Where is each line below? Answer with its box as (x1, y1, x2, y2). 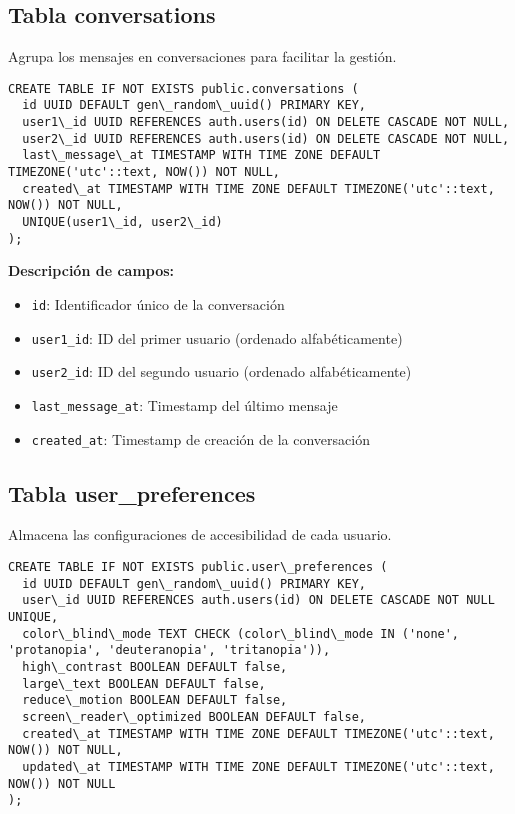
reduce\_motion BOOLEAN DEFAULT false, (22, 693, 288, 708)
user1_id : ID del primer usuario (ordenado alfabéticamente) (31, 327, 403, 348)
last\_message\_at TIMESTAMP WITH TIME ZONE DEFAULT (22, 148, 381, 163)
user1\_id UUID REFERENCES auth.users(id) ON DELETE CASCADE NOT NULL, (22, 115, 510, 130)
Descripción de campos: (8, 260, 175, 281)
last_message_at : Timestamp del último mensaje (31, 394, 338, 415)
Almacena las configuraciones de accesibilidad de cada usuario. (8, 524, 392, 545)
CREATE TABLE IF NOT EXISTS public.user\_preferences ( (8, 560, 388, 575)
